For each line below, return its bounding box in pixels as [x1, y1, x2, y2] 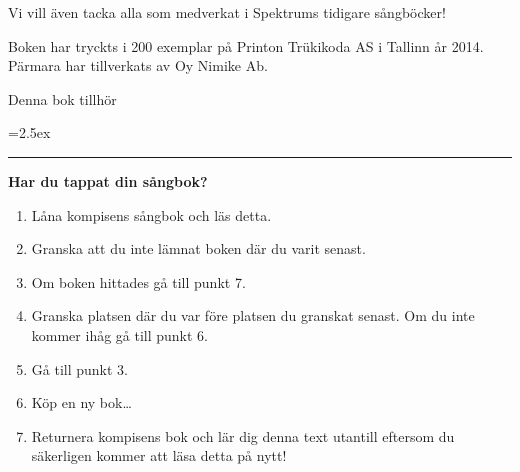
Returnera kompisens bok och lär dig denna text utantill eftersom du [31, 425, 455, 446]
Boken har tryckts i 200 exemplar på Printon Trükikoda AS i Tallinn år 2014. [8, 35, 484, 56]
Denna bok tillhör [8, 88, 117, 109]
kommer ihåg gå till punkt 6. [31, 324, 209, 345]
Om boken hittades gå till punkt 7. [31, 271, 246, 292]
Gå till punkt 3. [31, 358, 128, 379]
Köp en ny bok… [31, 392, 132, 413]
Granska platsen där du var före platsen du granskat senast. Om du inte [31, 305, 475, 326]
